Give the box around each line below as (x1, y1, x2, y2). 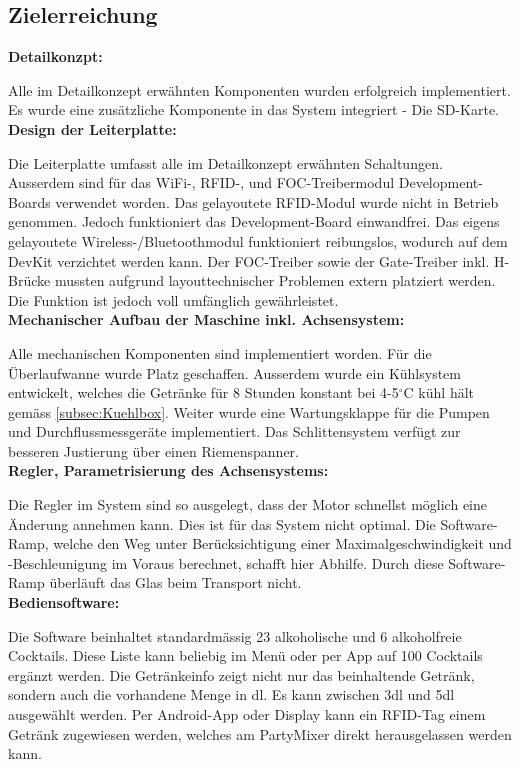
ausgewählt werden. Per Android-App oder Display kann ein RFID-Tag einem (8, 704, 486, 725)
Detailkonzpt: (8, 46, 103, 67)
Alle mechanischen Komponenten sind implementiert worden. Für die (8, 342, 432, 363)
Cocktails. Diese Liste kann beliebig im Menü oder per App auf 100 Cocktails (8, 645, 483, 666)
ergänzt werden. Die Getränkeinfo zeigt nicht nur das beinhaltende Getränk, (8, 664, 475, 685)
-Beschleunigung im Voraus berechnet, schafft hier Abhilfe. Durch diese (8, 552, 444, 573)
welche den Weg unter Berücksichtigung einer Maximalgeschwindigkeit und (53, 533, 512, 554)
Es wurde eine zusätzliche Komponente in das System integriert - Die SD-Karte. (8, 99, 500, 120)
